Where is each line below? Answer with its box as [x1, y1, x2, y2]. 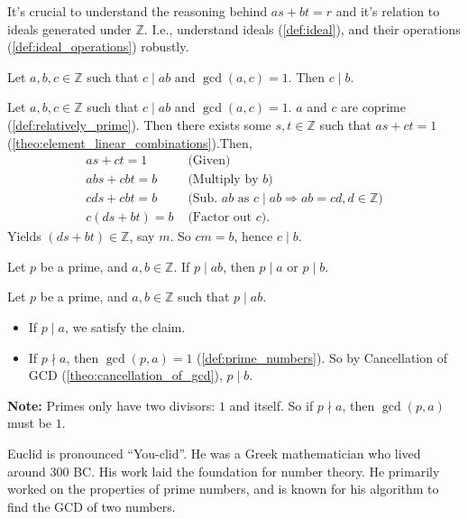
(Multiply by [188, 173, 259, 187]
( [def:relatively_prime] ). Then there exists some [7, 115, 271, 134]
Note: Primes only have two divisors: [7, 395, 216, 414]
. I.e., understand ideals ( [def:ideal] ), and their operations [143, 19, 461, 38]
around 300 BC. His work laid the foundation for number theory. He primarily [7, 461, 440, 480]
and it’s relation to [335, 2, 440, 20]
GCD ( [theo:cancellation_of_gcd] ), [28, 366, 223, 385]
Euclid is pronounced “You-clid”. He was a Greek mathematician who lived [7, 444, 421, 463]
